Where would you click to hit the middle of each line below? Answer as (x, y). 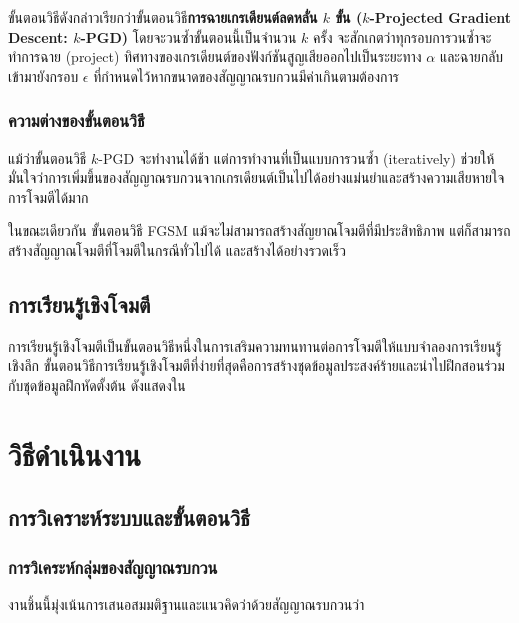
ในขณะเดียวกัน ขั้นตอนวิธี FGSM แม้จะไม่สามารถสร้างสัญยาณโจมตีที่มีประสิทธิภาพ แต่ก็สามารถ (259, 230)
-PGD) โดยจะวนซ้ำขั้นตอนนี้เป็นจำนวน (188, 36)
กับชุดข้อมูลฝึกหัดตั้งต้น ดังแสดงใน (97, 384)
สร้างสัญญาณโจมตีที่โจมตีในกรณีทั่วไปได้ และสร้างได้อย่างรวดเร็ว (177, 249)
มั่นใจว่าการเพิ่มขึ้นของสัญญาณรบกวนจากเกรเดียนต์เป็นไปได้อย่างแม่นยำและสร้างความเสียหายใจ (256, 177)
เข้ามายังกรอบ (43, 75)
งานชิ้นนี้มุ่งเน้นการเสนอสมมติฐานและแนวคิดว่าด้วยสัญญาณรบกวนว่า (186, 603)
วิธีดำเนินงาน (74, 453)
